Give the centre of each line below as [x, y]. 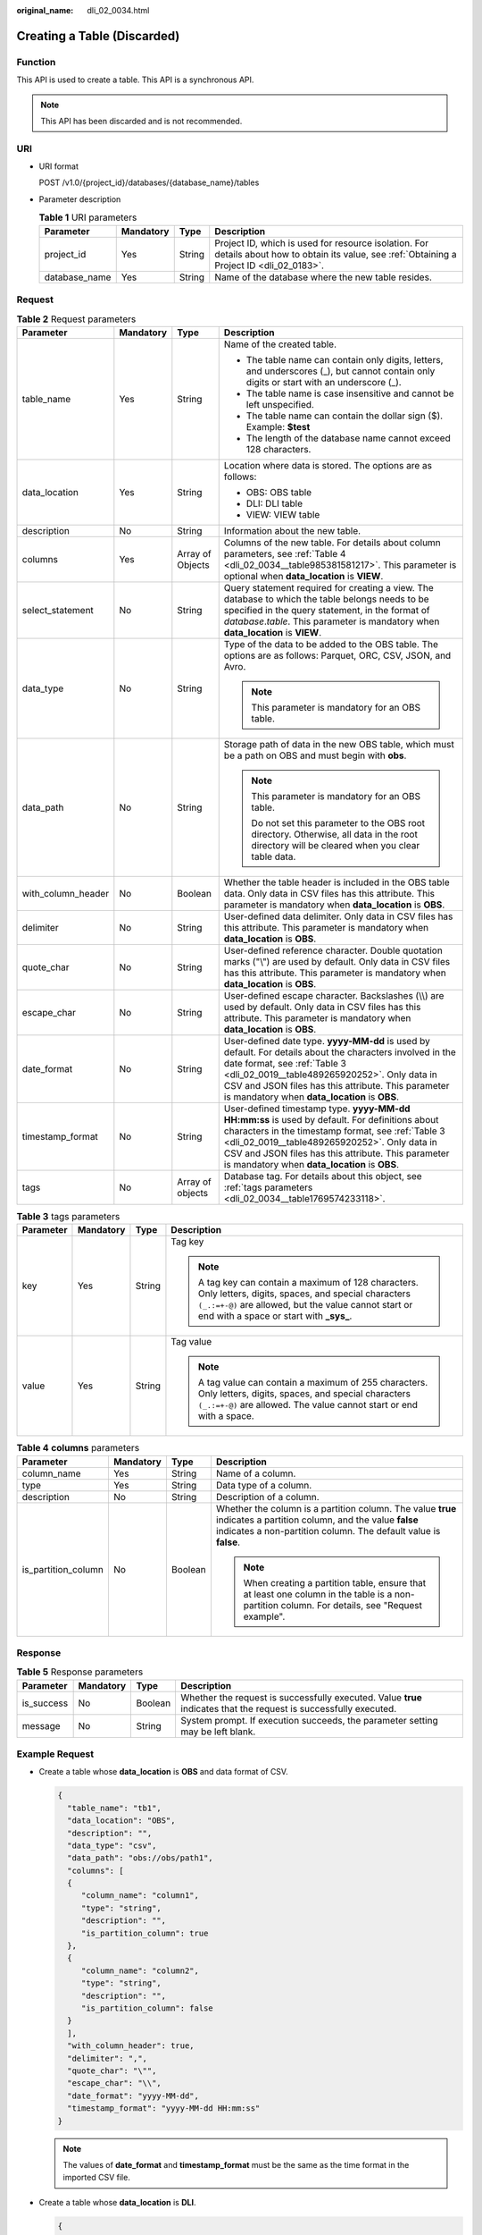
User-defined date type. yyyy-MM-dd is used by [327, 1041]
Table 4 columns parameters [78, 1448]
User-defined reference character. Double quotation [333, 950]
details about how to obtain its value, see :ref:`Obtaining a [336, 254]
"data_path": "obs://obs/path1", [140, 1858]
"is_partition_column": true [145, 1933]
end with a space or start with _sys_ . [275, 1316]
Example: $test [278, 426]
